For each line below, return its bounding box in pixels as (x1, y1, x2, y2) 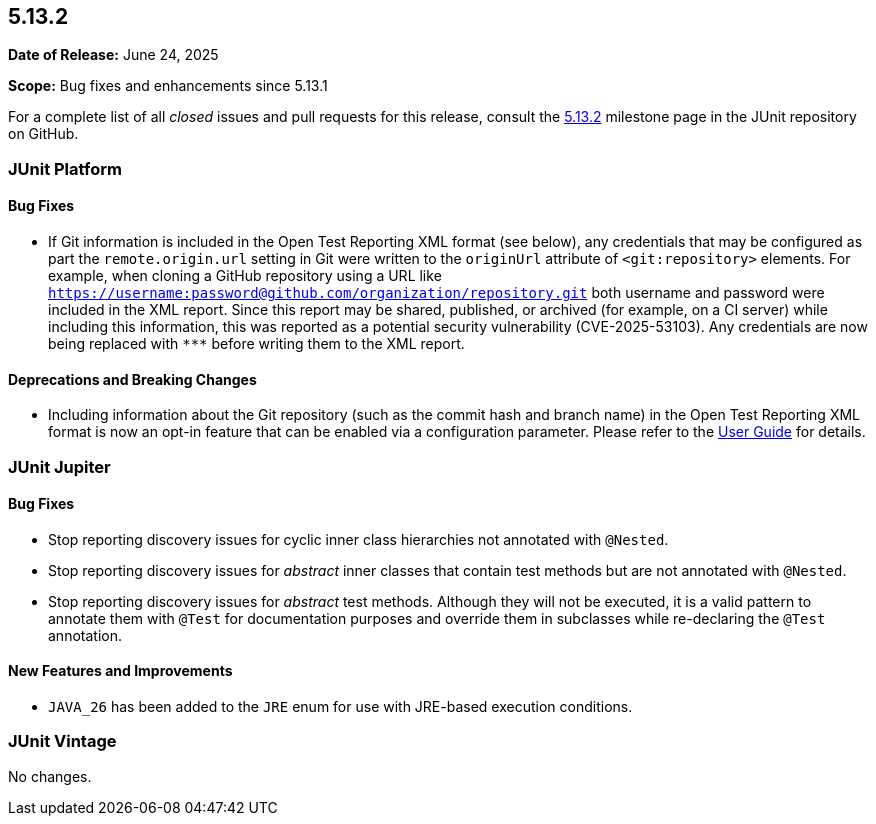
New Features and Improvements (8, 662, 233, 680)
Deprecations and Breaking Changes (8, 370, 257, 388)
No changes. (8, 767, 92, 785)
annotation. (48, 626, 122, 644)
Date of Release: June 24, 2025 (8, 46, 219, 64)
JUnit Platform (8, 158, 122, 179)
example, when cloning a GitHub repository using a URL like (48, 267, 442, 285)
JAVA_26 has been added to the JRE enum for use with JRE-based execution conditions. (48, 698, 633, 716)
